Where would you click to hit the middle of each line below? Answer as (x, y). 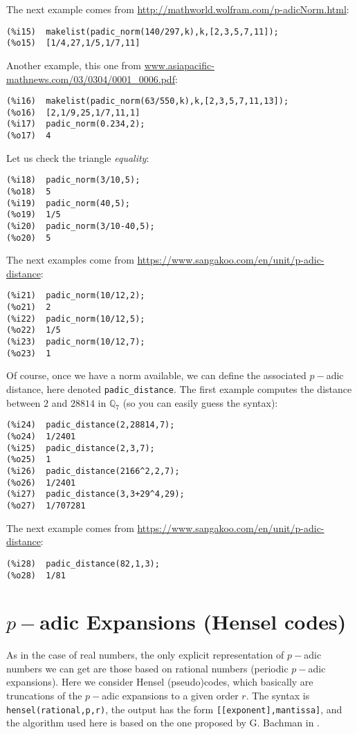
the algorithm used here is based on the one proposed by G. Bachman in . (163, 723)
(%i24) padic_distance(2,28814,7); (91, 425)
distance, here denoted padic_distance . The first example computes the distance (179, 388)
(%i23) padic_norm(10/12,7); (76, 342)
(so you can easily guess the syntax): (200, 402)
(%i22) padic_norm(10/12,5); (76, 319)
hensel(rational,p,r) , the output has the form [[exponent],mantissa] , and (174, 709)
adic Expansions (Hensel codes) (193, 622)
